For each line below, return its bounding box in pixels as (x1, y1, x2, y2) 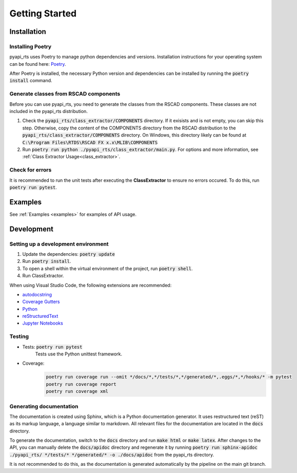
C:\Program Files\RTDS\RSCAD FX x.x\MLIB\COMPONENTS (22, 139, 158, 145)
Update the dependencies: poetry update (22, 251, 115, 257)
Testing (9, 333, 29, 340)
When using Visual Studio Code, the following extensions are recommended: (9, 282, 172, 288)
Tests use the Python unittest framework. (35, 351, 123, 357)
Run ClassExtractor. (22, 273, 64, 279)
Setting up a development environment (9, 240, 109, 248)
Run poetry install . (22, 258, 71, 264)
